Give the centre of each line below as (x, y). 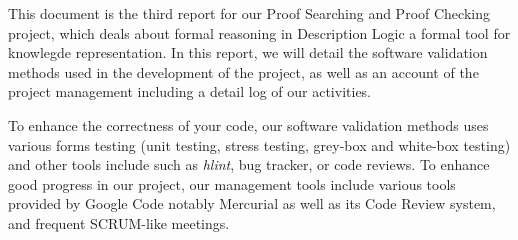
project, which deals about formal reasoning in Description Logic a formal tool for (259, 32)
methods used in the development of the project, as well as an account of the (243, 71)
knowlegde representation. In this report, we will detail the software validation (248, 52)
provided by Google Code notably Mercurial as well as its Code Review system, (252, 203)
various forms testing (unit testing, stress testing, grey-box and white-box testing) (259, 144)
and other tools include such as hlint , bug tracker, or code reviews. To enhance (249, 164)
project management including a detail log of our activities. (190, 91)
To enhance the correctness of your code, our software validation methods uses (248, 124)
